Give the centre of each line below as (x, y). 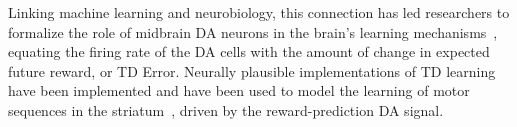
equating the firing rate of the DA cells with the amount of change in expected (249, 51)
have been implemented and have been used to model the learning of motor (239, 90)
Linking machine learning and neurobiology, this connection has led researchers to (259, 12)
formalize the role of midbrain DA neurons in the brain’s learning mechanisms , (253, 31)
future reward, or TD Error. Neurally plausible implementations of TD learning (252, 70)
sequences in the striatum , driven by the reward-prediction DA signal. (226, 109)
